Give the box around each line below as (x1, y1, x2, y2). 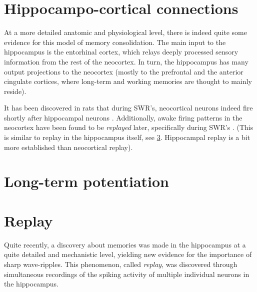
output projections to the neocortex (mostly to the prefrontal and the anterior (4, 66, 243, 76)
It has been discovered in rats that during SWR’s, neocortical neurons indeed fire (4, 102, 253, 113)
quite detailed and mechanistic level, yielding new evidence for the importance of (4, 249, 252, 259)
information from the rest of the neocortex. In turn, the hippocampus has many (4, 56, 248, 66)
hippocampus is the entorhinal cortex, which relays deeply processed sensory (4, 46, 238, 57)
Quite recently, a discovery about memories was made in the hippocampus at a (4, 239, 246, 249)
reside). (4, 85, 26, 96)
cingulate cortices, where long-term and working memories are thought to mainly (4, 76, 252, 86)
